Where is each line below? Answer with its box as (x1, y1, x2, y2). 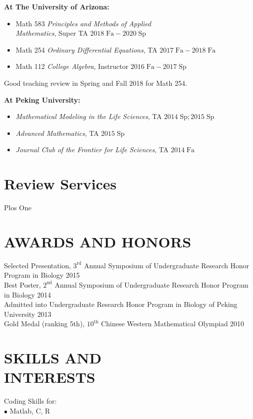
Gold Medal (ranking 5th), (4, 318, 85, 329)
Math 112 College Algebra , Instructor (15, 61, 129, 71)
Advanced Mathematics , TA (15, 127, 99, 138)
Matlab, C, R (9, 405, 51, 416)
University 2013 (4, 308, 51, 319)
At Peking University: (4, 94, 81, 105)
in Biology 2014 (4, 289, 51, 299)
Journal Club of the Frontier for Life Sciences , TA (15, 144, 169, 155)
